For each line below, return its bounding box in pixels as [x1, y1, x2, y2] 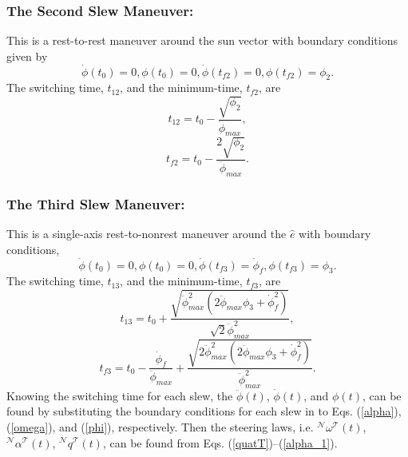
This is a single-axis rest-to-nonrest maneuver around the [6, 225, 287, 242]
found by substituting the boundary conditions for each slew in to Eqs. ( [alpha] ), [6, 403, 402, 419]
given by [6, 47, 48, 64]
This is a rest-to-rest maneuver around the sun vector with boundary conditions [6, 32, 398, 49]
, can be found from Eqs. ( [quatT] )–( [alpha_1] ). [102, 434, 338, 451]
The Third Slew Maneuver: [6, 193, 185, 213]
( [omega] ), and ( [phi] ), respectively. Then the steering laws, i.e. [6, 418, 314, 435]
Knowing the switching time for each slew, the [6, 387, 233, 403]
